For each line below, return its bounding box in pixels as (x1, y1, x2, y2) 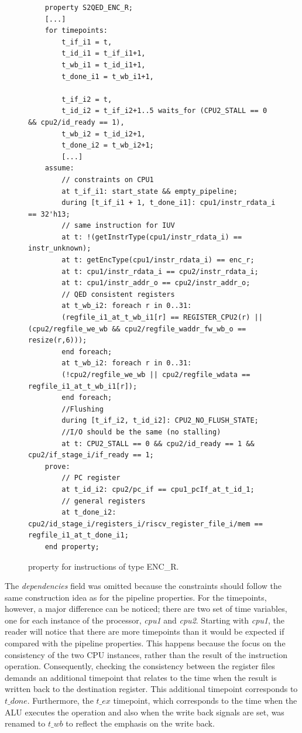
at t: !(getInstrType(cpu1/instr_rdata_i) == (61, 232, 242, 241)
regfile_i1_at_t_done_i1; (28, 531, 129, 540)
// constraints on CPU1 (61, 175, 154, 184)
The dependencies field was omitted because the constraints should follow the (5, 580, 282, 592)
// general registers (61, 496, 146, 505)
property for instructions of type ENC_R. (28, 560, 179, 572)
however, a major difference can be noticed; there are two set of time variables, (5, 602, 287, 615)
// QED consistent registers (61, 290, 175, 299)
